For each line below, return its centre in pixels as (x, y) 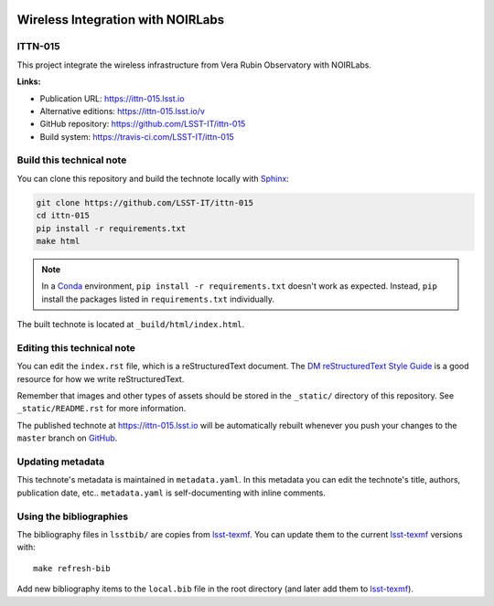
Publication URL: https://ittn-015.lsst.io (112, 98)
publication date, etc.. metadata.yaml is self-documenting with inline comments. (172, 493)
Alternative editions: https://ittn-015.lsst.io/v (123, 111)
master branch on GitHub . (67, 438)
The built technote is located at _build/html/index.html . (131, 324)
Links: (29, 81)
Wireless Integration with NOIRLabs (120, 20)
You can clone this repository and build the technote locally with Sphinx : (153, 178)
